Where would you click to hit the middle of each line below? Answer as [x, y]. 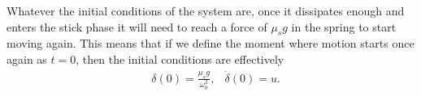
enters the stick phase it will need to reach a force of [137, 26]
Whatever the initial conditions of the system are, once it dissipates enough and [206, 10]
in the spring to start [344, 26]
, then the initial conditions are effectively [180, 58]
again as [27, 58]
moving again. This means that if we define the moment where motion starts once [210, 43]
